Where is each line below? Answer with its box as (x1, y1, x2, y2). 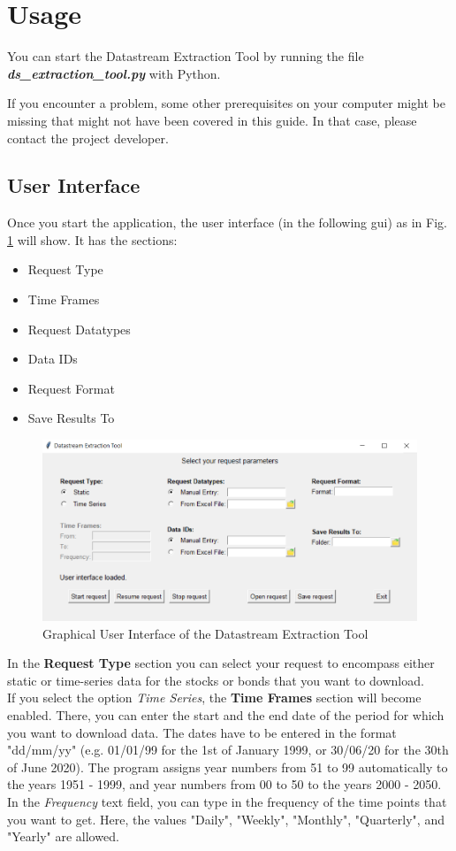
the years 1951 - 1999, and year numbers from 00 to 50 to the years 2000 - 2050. (7, 775, 442, 793)
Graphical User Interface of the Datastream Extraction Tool (42, 624, 369, 642)
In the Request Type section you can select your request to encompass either (7, 654, 435, 672)
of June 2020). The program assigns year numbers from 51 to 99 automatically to (7, 757, 448, 776)
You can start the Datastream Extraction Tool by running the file (7, 47, 364, 65)
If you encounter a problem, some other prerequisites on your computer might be (7, 94, 445, 112)
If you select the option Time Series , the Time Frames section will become (7, 688, 422, 707)
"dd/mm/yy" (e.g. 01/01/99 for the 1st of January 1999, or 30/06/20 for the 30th (7, 740, 449, 759)
